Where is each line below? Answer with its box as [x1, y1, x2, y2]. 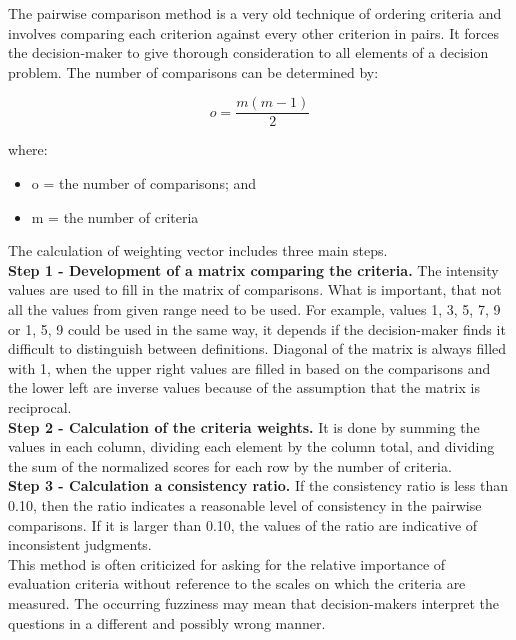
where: [8, 139, 48, 160]
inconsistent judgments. [8, 534, 152, 555]
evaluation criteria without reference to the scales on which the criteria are [8, 573, 466, 594]
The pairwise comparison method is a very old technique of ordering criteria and [8, 3, 502, 23]
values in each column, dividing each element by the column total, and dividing [8, 436, 495, 457]
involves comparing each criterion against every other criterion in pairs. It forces [8, 22, 500, 43]
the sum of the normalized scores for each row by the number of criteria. [8, 455, 452, 476]
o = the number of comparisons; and [31, 173, 257, 194]
